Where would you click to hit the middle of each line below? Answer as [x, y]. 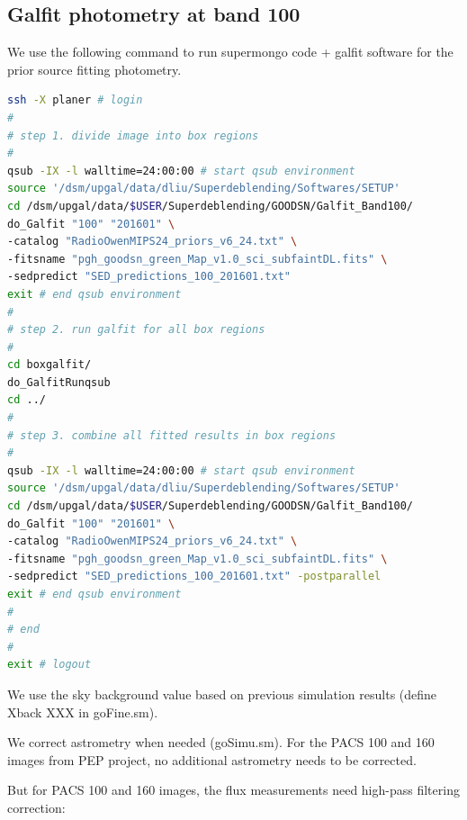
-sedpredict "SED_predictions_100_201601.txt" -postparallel [194, 577]
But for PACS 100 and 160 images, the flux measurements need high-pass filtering [233, 790]
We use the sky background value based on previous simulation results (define [222, 694]
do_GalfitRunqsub [59, 382]
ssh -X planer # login [75, 100]
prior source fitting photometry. [94, 69]
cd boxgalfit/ [49, 365]
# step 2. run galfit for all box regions [136, 330]
